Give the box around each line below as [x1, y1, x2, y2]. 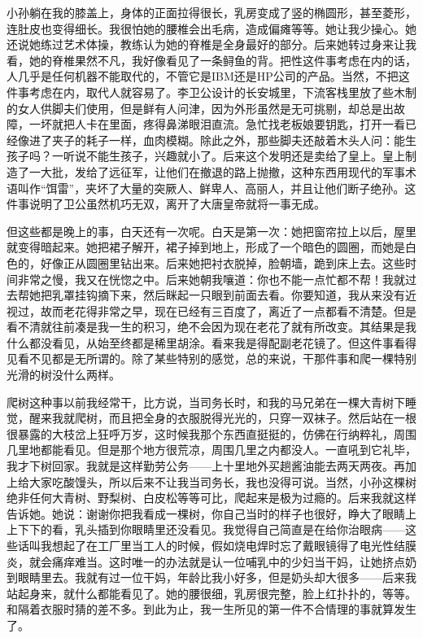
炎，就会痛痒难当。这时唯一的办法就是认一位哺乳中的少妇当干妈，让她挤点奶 [7, 553, 416, 570]
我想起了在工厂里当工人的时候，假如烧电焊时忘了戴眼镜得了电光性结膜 [40, 537, 416, 553]
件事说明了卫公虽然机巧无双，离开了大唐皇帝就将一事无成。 [7, 195, 325, 212]
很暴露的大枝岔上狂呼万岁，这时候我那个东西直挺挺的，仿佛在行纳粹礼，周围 [7, 425, 416, 442]
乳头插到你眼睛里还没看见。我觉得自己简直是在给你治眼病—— [74, 521, 405, 538]
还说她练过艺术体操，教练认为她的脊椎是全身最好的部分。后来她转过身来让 [7, 36, 405, 53]
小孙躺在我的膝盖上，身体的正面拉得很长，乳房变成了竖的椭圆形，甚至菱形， [7, 4, 416, 20]
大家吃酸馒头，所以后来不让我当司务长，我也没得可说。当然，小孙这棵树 [28, 473, 416, 490]
